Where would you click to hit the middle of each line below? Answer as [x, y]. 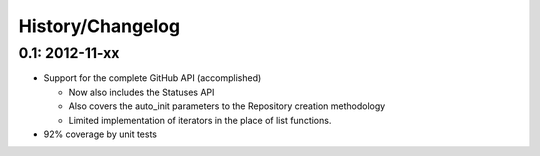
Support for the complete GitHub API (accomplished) [152, 78]
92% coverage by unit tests [100, 134]
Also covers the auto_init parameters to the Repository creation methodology [227, 106]
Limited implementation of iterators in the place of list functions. [200, 120]
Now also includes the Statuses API [141, 92]
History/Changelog [99, 26]
